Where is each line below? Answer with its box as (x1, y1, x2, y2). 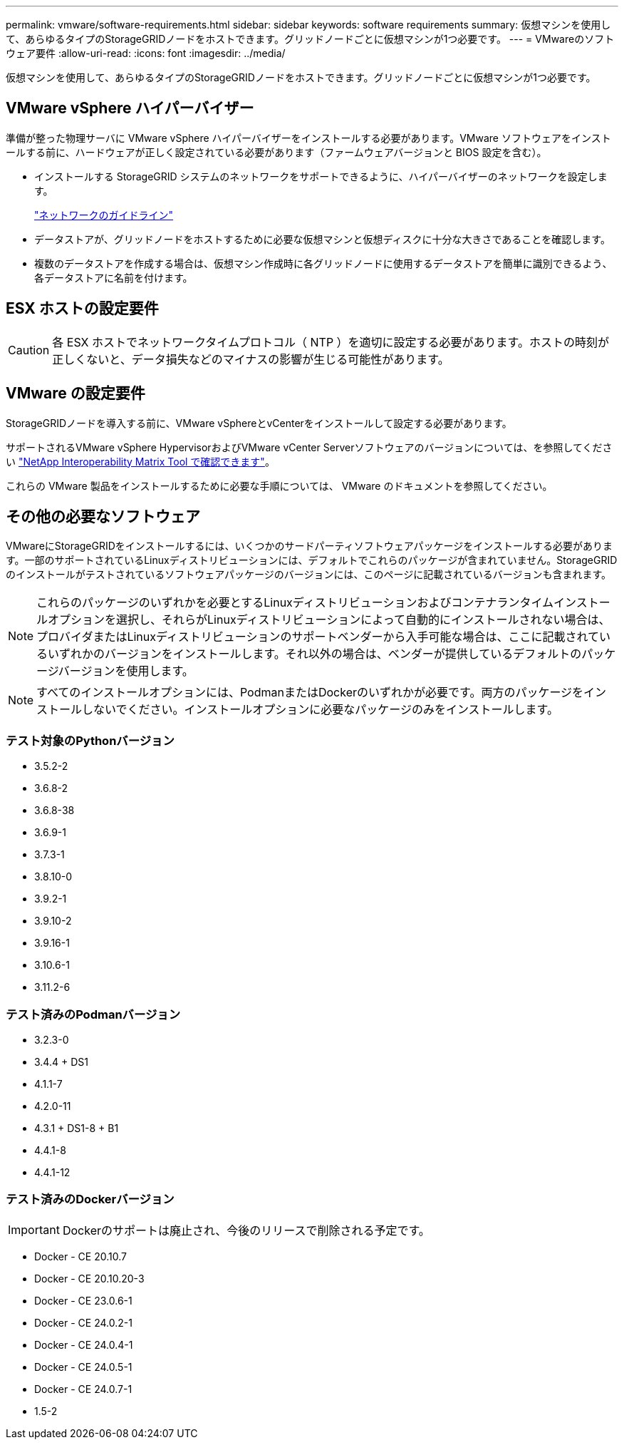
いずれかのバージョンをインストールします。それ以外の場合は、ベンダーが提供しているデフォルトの (48, 647, 582, 662)
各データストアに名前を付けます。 (34, 271, 193, 284)
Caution (8, 342, 50, 357)
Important (8, 1222, 60, 1237)
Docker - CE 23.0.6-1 (34, 1294, 132, 1307)
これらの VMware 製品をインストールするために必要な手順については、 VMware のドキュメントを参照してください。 (6, 479, 553, 492)
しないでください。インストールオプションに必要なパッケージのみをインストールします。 (82, 702, 559, 717)
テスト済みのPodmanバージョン (6, 1007, 181, 1022)
